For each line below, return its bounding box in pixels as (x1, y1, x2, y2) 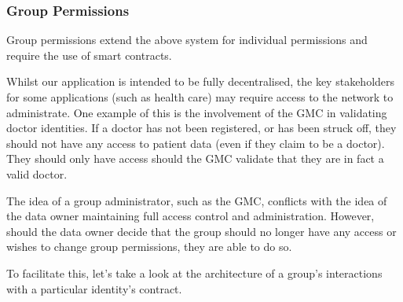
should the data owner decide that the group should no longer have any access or (6, 223, 397, 239)
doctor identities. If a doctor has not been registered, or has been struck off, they (6, 120, 397, 136)
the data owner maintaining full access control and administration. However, (6, 208, 375, 224)
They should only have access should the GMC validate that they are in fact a (6, 150, 384, 167)
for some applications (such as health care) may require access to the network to (6, 89, 394, 105)
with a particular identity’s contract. (6, 280, 182, 296)
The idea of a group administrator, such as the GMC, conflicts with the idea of (6, 192, 387, 208)
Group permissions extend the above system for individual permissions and (6, 31, 368, 48)
